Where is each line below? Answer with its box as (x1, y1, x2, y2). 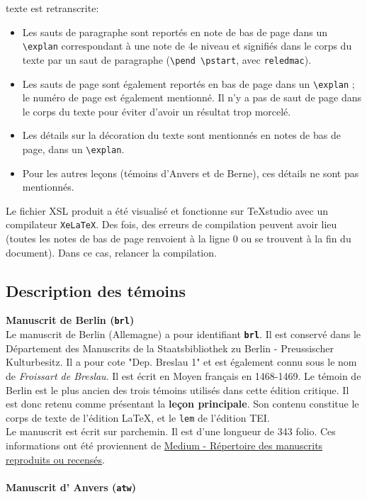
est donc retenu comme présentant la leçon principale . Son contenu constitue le (6, 396, 359, 411)
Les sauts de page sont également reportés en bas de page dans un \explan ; (22, 76, 355, 91)
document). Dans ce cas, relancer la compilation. (6, 245, 217, 259)
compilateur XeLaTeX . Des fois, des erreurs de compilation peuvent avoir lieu (6, 217, 337, 232)
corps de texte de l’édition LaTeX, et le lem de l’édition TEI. (6, 410, 270, 425)
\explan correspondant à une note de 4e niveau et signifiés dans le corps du (22, 38, 352, 53)
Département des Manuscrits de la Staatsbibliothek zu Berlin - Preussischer (6, 340, 334, 355)
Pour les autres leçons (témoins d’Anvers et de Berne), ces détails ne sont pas (22, 165, 359, 180)
